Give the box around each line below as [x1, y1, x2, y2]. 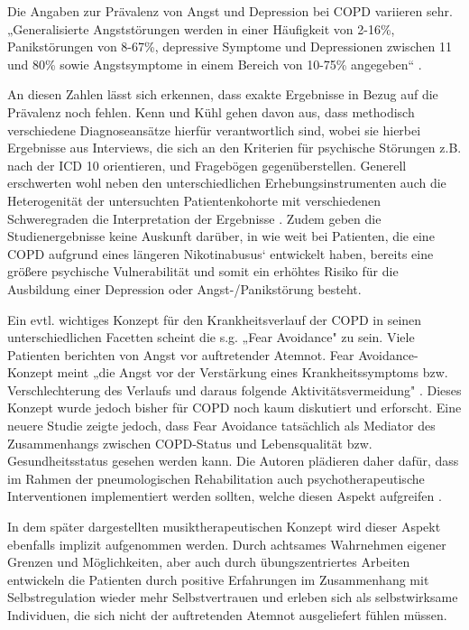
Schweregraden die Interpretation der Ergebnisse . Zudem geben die [7, 208, 382, 227]
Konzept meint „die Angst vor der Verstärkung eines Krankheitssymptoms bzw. [7, 363, 448, 382]
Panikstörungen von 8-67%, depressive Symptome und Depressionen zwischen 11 [7, 37, 452, 56]
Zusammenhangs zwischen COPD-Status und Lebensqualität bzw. [7, 433, 372, 452]
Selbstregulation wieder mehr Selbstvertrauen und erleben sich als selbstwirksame [7, 588, 458, 607]
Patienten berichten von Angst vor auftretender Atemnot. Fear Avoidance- [7, 345, 418, 364]
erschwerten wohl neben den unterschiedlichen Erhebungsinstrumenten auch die [7, 173, 446, 192]
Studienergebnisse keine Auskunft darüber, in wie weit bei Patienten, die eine [7, 227, 435, 246]
